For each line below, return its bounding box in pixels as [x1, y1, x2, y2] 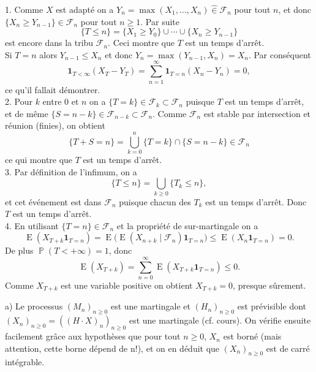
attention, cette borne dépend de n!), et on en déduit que [5, 341, 220, 354]
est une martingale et [110, 300, 190, 313]
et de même [5, 107, 48, 120]
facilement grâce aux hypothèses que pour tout [5, 330, 181, 343]
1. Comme [5, 3, 43, 15]
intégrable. [5, 355, 45, 368]
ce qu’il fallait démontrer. [5, 83, 100, 96]
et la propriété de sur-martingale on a [116, 219, 258, 232]
